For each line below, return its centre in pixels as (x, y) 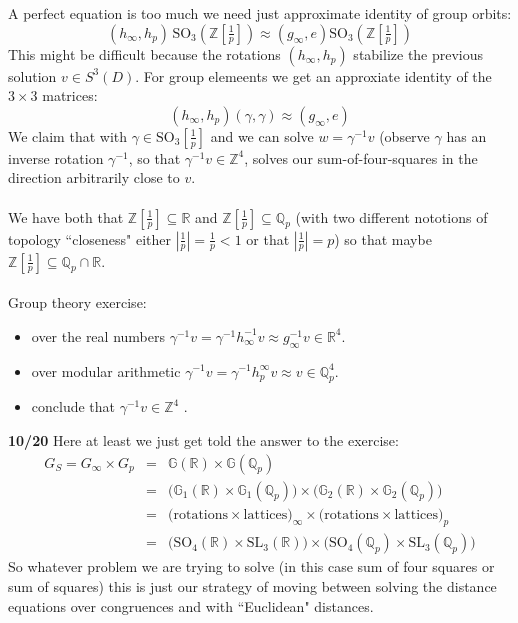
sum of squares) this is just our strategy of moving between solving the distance (252, 586)
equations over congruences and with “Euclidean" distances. (191, 605)
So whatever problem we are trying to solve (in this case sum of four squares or (251, 566)
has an (466, 135)
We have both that (66, 216)
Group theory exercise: (77, 302)
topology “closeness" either (89, 238)
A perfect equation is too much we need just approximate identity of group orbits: (260, 13)
